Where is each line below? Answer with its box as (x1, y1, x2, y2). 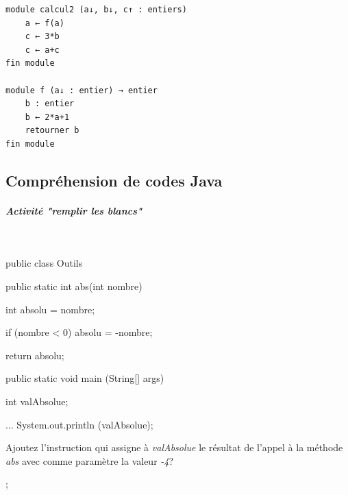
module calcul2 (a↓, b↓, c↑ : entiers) (5, 5, 187, 14)
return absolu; (5, 348, 64, 362)
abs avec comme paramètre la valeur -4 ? (5, 453, 174, 468)
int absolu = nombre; (5, 302, 95, 316)
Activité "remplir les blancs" (5, 203, 142, 217)
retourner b (25, 125, 79, 136)
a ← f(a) (25, 18, 64, 28)
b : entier (25, 99, 75, 109)
